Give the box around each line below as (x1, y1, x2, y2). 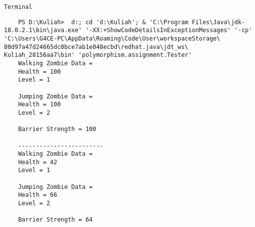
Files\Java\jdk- (192, 18, 245, 26)
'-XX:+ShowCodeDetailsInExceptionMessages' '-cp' (85, 27, 253, 34)
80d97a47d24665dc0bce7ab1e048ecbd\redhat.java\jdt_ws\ (4, 43, 189, 50)
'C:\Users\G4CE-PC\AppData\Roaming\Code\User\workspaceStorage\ (4, 35, 220, 42)
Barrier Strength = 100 (18, 126, 97, 133)
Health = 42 (18, 158, 57, 166)
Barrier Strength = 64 (18, 216, 93, 224)
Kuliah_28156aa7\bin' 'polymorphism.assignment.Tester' (4, 51, 192, 59)
